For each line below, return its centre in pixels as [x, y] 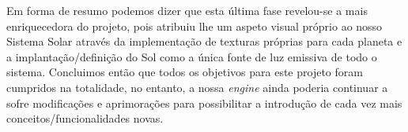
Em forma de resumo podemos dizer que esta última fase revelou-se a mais [187, 10]
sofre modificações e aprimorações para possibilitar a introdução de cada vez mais [204, 103]
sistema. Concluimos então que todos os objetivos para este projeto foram [185, 72]
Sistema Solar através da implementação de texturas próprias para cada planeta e [204, 41]
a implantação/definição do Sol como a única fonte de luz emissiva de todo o [192, 56]
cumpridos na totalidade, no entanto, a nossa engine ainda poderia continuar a [197, 87]
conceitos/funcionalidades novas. [85, 118]
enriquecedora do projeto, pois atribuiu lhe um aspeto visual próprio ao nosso [195, 26]
